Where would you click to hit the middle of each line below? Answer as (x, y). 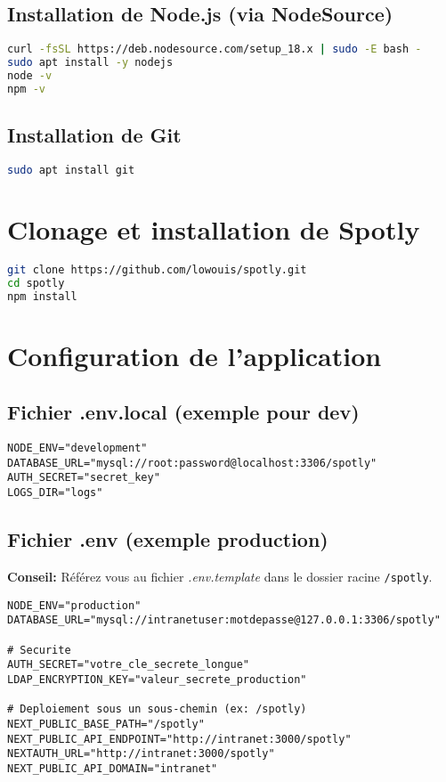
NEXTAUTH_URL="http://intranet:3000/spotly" (141, 754)
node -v (30, 75)
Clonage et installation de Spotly (214, 228)
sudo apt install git (71, 170)
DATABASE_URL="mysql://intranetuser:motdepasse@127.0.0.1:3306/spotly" (224, 620)
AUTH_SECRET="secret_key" (84, 478)
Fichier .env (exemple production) (168, 539)
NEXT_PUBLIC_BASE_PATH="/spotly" (106, 724)
